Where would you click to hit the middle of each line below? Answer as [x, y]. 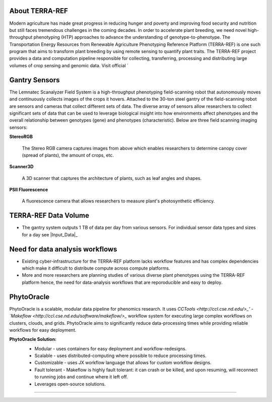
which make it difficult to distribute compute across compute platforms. [96, 268]
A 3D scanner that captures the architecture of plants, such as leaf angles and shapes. [112, 178]
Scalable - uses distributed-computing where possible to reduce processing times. [120, 356]
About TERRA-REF [39, 11]
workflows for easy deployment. [43, 330]
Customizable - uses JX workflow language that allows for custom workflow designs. [123, 363]
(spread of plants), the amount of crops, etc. [68, 155]
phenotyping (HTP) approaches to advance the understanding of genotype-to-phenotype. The [132, 37]
